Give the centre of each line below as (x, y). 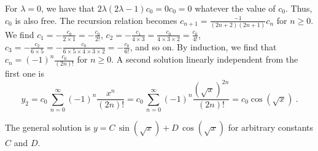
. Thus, (299, 8)
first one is (25, 73)
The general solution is (48, 127)
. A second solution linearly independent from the (205, 59)
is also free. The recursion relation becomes (96, 20)
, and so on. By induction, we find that (203, 46)
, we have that (68, 8)
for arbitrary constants (271, 127)
